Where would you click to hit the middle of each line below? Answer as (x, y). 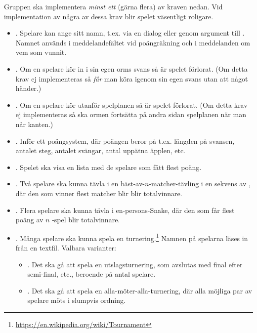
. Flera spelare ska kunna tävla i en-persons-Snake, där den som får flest (125, 210)
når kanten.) (34, 124)
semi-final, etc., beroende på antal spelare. (91, 274)
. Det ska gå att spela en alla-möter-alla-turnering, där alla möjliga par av (140, 290)
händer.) (28, 88)
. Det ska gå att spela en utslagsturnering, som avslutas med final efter (135, 264)
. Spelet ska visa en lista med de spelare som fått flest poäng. (108, 167)
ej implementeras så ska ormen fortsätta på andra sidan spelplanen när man (131, 114)
